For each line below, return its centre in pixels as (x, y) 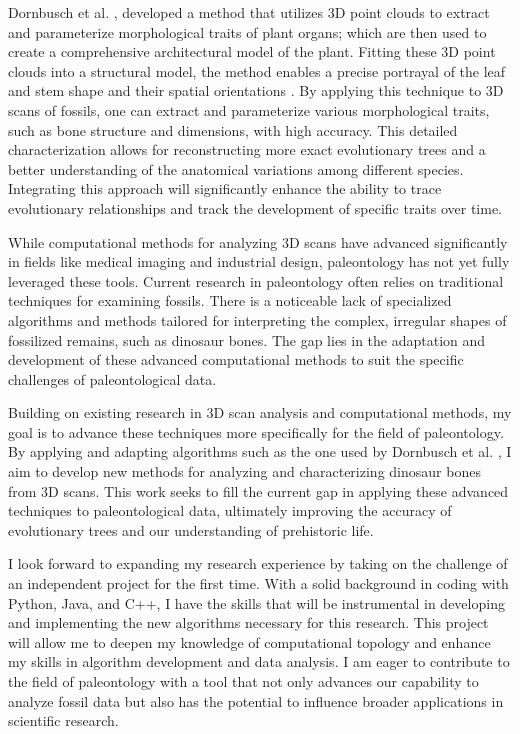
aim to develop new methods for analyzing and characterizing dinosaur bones (244, 471)
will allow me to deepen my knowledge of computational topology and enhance (249, 641)
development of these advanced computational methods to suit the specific (236, 359)
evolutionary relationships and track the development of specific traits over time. (255, 207)
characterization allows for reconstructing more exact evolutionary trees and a (247, 149)
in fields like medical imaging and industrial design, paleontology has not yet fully (259, 261)
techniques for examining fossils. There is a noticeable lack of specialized (230, 300)
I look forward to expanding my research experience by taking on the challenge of (258, 563)
